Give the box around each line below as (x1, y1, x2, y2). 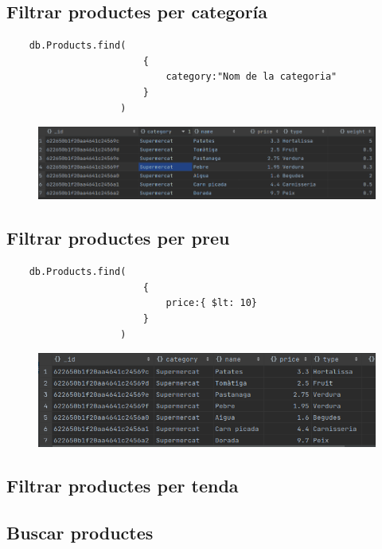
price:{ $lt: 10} (166, 297, 257, 309)
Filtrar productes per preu (6, 225, 230, 250)
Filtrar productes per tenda (6, 473, 239, 498)
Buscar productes (6, 520, 154, 544)
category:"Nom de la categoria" (166, 71, 337, 83)
